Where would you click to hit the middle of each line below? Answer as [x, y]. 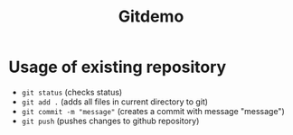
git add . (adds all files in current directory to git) [115, 102]
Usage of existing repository [118, 67]
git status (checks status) [72, 92]
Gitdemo [151, 17]
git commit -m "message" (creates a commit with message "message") [153, 111]
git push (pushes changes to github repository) [110, 121]
